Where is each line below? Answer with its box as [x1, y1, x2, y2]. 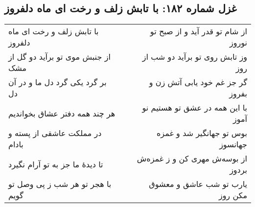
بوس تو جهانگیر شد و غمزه [156, 127, 247, 139]
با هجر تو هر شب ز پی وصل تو [8, 178, 112, 190]
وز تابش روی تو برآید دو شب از [142, 51, 247, 63]
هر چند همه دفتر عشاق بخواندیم [8, 107, 116, 119]
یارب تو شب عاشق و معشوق [149, 178, 247, 190]
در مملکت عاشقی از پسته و [8, 127, 102, 139]
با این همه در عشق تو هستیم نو [142, 102, 247, 114]
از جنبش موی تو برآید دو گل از [8, 51, 111, 63]
